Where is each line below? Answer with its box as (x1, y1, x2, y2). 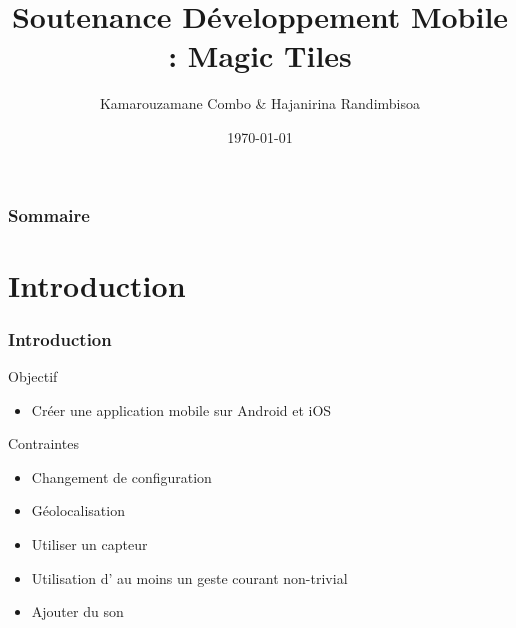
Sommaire (8, 202, 90, 227)
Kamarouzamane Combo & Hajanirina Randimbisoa (99, 93, 421, 114)
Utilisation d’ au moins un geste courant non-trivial (31, 567, 348, 588)
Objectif (8, 366, 58, 387)
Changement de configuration (31, 466, 212, 487)
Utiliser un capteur (31, 533, 148, 554)
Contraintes (8, 433, 79, 454)
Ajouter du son (31, 601, 124, 622)
